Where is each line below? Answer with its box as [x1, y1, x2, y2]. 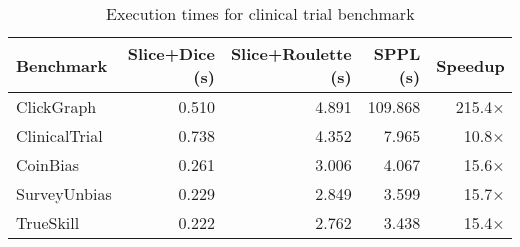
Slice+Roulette [230, 42, 352, 65]
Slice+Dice [127, 42, 215, 65]
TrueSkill [16, 211, 80, 234]
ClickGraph [16, 95, 97, 118]
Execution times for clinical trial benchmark [106, 2, 415, 25]
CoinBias [16, 153, 79, 176]
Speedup [436, 53, 505, 77]
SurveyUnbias [16, 182, 112, 205]
